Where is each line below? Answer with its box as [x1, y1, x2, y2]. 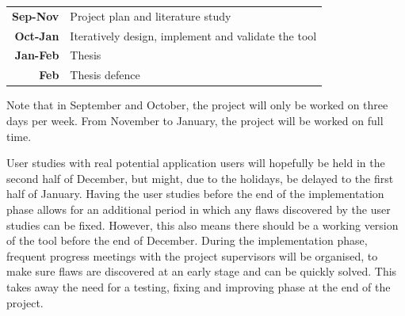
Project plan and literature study [70, 7, 231, 24]
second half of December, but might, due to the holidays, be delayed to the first [6, 169, 394, 186]
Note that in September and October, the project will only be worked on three [6, 97, 388, 113]
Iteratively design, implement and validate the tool [70, 27, 317, 44]
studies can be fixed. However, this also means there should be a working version [6, 216, 399, 233]
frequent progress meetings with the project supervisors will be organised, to [6, 247, 378, 264]
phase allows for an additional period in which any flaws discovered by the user [6, 200, 391, 217]
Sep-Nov [12, 7, 59, 24]
